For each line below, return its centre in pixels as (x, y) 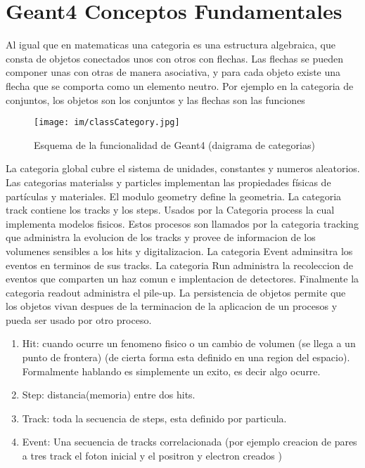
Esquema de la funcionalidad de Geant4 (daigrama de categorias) (174, 144)
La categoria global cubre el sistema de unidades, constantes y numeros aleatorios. (183, 168)
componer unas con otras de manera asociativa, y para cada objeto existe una (173, 72)
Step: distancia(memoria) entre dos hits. (109, 395)
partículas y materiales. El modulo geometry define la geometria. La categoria (174, 196)
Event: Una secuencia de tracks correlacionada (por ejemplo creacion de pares (190, 442)
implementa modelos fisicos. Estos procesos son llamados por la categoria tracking (182, 223)
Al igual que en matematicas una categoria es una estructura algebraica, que (171, 45)
